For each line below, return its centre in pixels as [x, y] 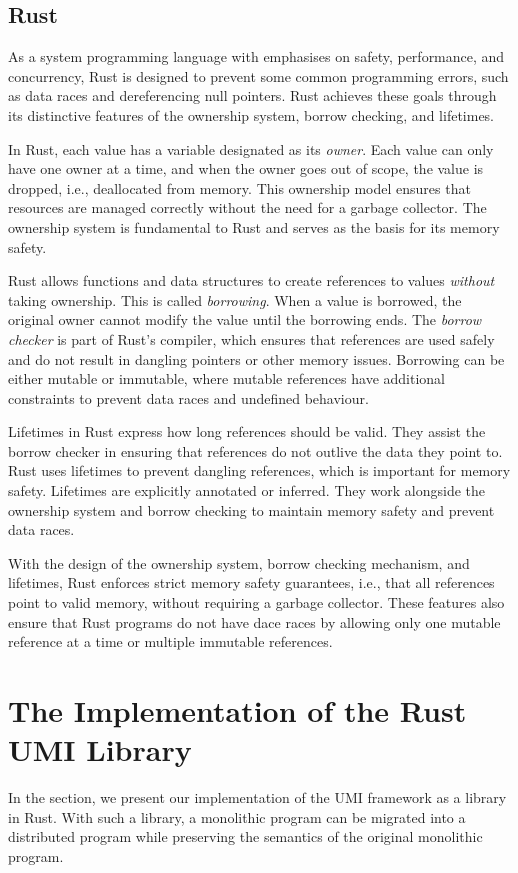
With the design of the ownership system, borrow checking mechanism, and [239, 562]
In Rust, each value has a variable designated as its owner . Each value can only [251, 148]
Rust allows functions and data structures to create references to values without [251, 280]
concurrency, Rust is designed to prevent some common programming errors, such [258, 75]
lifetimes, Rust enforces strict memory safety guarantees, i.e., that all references [251, 582]
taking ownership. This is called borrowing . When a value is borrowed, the [235, 299]
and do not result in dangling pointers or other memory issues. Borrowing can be [256, 358]
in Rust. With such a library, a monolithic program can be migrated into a [237, 816]
